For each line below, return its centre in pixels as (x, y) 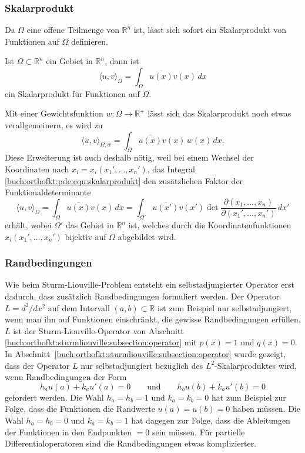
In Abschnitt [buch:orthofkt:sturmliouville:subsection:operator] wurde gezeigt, (145, 353)
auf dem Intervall (79, 307)
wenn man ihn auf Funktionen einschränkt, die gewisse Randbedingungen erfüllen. (153, 319)
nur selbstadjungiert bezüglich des (142, 365)
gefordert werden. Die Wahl (54, 397)
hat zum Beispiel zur (249, 397)
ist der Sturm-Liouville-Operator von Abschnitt (98, 330)
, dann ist (122, 61)
